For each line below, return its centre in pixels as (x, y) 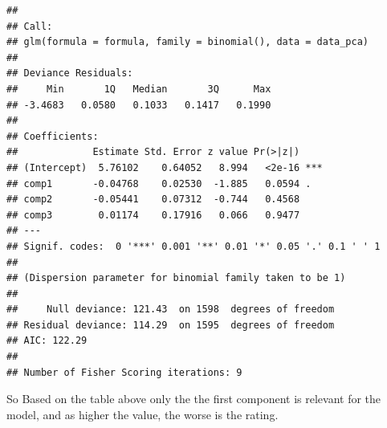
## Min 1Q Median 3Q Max (139, 89)
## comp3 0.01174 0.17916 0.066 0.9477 (153, 215)
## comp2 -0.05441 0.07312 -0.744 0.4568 (153, 200)
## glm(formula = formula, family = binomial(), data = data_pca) (188, 42)
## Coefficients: (53, 136)
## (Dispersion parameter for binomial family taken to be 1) (176, 278)
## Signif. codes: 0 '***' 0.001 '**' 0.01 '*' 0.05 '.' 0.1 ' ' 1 (193, 246)
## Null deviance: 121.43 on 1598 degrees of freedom (171, 310)
